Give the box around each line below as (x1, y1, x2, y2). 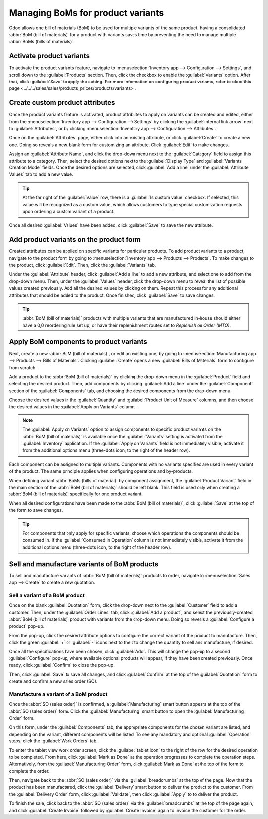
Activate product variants (9, 52, 90, 60)
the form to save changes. (9, 507, 63, 513)
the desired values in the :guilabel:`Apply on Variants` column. (9, 404, 136, 409)
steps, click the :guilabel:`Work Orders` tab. (9, 738, 98, 744)
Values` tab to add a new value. (9, 171, 74, 177)
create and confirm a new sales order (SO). (9, 678, 98, 684)
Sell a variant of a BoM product (9, 592, 85, 599)
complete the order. (9, 768, 50, 774)
